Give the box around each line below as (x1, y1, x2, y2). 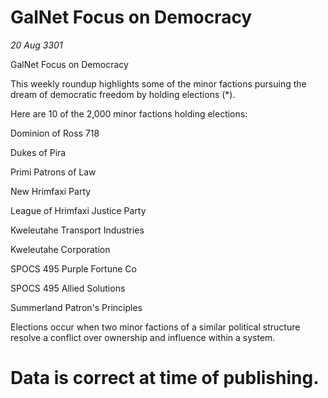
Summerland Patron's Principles (10, 301, 143, 313)
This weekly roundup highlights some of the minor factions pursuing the (10, 77, 307, 90)
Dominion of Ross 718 (10, 127, 100, 139)
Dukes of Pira (10, 146, 67, 158)
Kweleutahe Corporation (10, 243, 111, 255)
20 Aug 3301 (10, 39, 63, 51)
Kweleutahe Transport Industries (10, 224, 145, 236)
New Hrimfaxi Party (10, 185, 92, 197)
